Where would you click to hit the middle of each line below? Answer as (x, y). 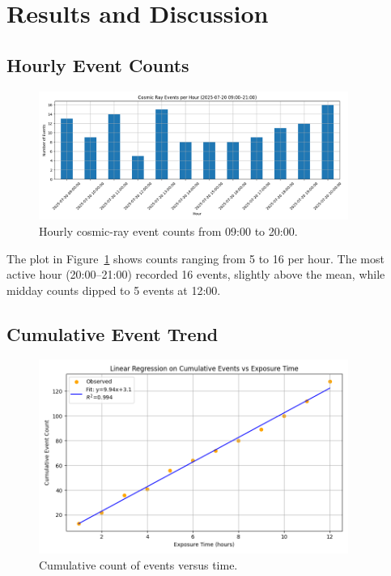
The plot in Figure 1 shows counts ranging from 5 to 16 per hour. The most (195, 258)
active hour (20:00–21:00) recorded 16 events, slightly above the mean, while (196, 274)
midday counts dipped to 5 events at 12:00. (114, 290)
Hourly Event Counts (98, 64)
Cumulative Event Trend (113, 333)
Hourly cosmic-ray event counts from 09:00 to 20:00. (168, 230)
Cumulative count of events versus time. (138, 564)
